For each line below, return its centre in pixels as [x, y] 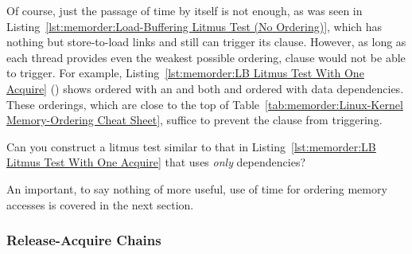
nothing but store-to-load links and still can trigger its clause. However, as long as [206, 42]
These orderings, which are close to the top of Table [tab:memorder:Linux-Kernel [205, 104]
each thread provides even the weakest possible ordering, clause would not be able [206, 57]
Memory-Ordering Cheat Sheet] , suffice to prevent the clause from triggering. [194, 120]
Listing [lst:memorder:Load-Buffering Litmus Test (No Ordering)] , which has [194, 26]
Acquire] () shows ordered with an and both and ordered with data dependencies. [205, 88]
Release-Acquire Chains [84, 240]
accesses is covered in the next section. [100, 204]
